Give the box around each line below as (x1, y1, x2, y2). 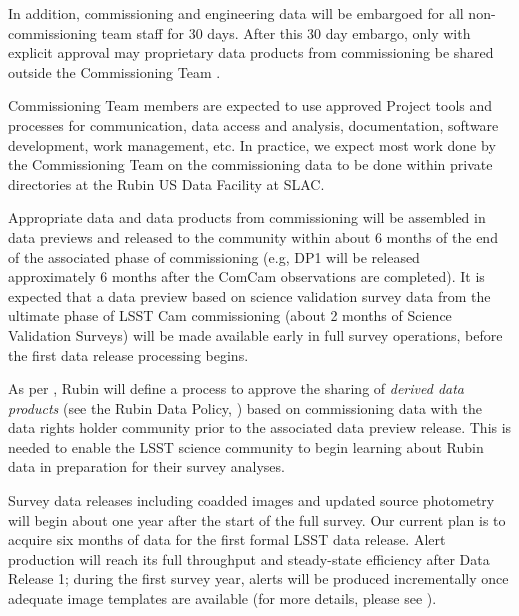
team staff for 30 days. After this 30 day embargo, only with (101, 22, 471, 43)
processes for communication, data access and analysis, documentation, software (8, 114, 499, 135)
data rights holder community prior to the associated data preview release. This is (8, 417, 512, 438)
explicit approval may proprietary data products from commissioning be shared (8, 42, 494, 63)
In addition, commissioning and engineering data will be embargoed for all (8, 3, 464, 23)
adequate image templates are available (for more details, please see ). (8, 588, 437, 609)
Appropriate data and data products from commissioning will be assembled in (8, 207, 486, 228)
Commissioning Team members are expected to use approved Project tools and (8, 95, 493, 116)
